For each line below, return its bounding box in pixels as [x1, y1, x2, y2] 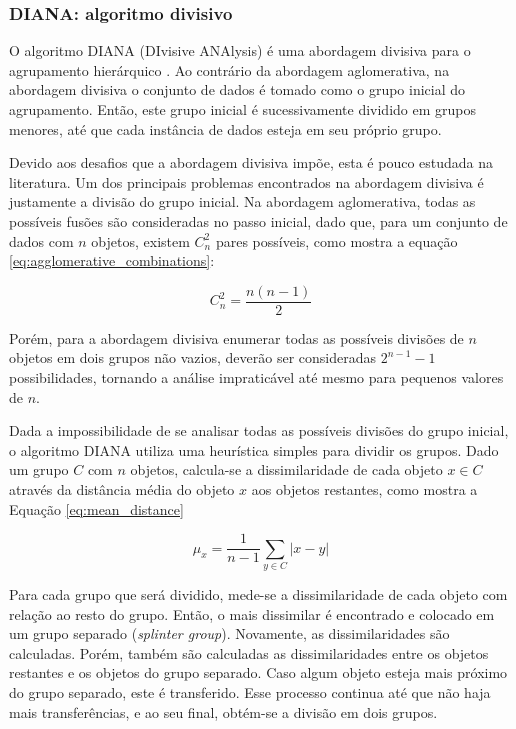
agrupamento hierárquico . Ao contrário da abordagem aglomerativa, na [9, 59, 450, 80]
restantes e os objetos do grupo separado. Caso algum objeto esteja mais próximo [9, 662, 508, 683]
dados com [9, 230, 74, 251]
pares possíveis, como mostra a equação [215, 230, 458, 251]
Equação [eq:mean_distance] [9, 498, 184, 519]
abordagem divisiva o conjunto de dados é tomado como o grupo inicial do [9, 79, 466, 100]
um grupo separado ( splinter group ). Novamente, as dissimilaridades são [9, 623, 450, 644]
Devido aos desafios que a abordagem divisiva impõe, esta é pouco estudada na [9, 152, 494, 173]
